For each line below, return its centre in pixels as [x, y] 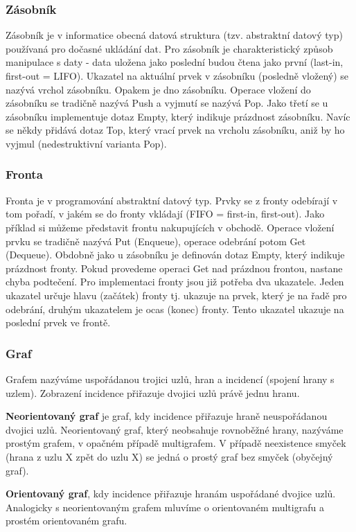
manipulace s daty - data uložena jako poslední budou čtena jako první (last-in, [175, 62]
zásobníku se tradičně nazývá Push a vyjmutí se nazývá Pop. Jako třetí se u [167, 103]
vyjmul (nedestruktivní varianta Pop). [86, 143]
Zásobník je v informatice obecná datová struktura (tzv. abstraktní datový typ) [174, 35]
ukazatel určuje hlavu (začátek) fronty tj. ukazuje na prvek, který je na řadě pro [176, 295]
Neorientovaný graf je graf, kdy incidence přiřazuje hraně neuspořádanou [167, 416]
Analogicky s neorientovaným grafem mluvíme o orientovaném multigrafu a [165, 507]
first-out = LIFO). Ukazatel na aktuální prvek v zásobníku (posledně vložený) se [177, 76]
